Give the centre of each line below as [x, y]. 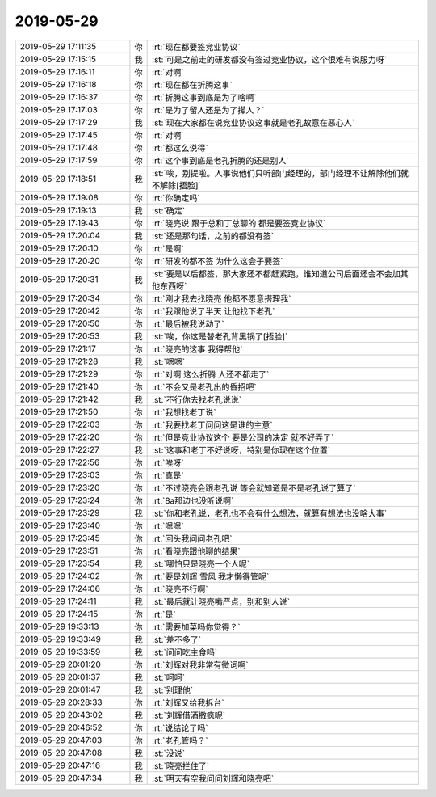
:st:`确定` [169, 210]
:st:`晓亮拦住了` [181, 765]
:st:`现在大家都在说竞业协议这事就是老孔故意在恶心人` [254, 123]
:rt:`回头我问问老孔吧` [193, 538]
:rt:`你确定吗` [176, 198]
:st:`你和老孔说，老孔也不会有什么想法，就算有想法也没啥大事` [270, 513]
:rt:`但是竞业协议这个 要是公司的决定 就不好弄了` [243, 437]
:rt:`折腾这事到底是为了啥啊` [205, 97]
